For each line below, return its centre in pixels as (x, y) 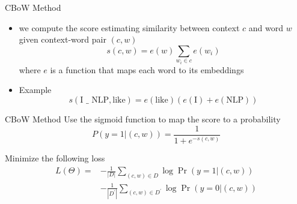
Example (35, 90)
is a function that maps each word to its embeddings (147, 69)
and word (266, 27)
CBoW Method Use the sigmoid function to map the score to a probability (143, 119)
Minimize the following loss (55, 158)
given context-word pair (63, 39)
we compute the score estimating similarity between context (129, 27)
